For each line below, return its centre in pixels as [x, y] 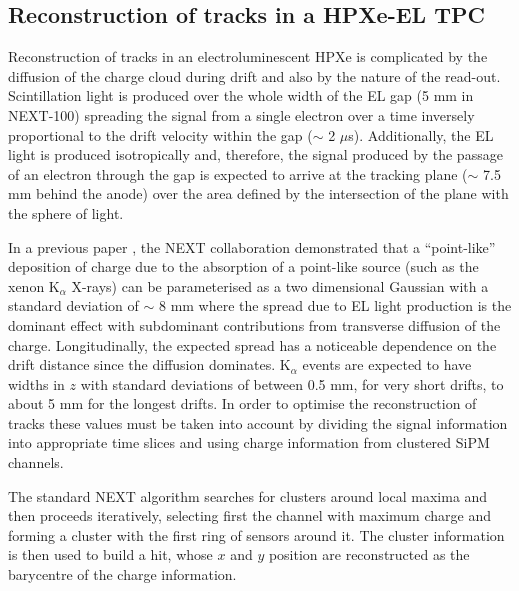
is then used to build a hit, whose [110, 554]
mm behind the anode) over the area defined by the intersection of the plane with [258, 193]
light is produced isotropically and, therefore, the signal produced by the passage [255, 154]
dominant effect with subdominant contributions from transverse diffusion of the [254, 324]
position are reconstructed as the [369, 554]
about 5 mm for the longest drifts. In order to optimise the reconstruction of [242, 403]
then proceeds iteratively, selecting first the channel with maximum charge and [249, 515]
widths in [36, 383]
